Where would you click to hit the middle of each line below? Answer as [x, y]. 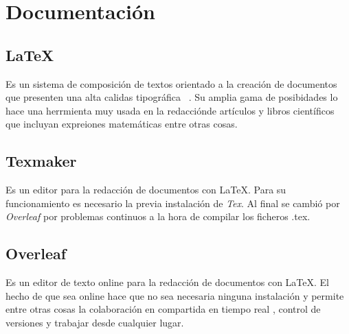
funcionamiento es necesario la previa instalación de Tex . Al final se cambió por [173, 203]
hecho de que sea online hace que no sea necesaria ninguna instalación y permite [175, 295]
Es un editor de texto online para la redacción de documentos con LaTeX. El [168, 282]
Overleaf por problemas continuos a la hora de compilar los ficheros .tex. [158, 216]
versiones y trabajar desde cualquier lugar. [95, 322]
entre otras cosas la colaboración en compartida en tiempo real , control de [163, 309]
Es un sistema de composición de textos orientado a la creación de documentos [171, 83]
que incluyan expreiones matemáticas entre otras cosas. [122, 124]
